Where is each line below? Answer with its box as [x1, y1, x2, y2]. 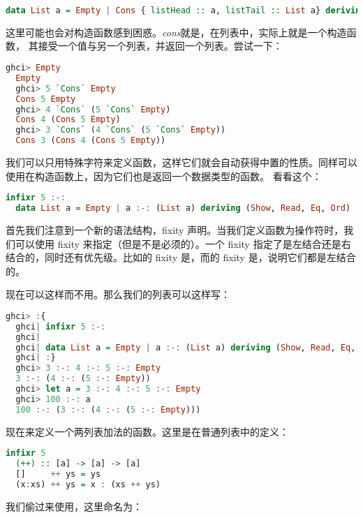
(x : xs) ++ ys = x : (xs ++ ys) [15, 479, 161, 489]
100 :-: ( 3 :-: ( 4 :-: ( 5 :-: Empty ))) [15, 404, 201, 415]
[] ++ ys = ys [15, 469, 101, 480]
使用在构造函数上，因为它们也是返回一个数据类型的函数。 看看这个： [6, 168, 322, 183]
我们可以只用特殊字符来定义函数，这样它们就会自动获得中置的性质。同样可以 [6, 155, 357, 170]
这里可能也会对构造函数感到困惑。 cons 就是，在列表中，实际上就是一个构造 [6, 24, 347, 39]
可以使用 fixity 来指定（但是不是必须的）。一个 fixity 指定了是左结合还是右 [15, 236, 351, 251]
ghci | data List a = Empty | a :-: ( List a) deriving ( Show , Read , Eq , [15, 342, 356, 353]
